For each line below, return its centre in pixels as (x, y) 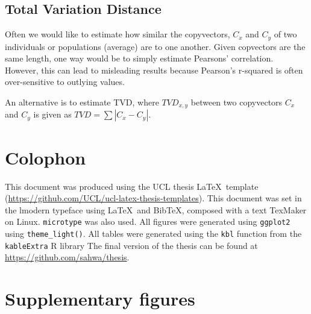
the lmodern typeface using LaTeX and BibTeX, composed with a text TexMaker (156, 209)
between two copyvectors (237, 102)
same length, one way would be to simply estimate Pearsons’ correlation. (139, 58)
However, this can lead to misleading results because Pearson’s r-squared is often (154, 70)
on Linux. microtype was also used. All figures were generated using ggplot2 (148, 221)
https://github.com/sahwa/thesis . (67, 257)
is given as (52, 114)
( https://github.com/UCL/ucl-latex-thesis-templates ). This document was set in (153, 198)
